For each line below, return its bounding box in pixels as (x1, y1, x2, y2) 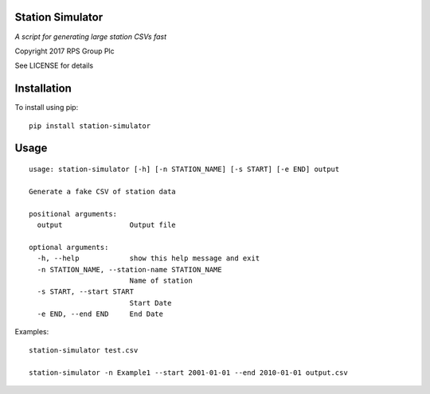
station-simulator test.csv (29, 345, 139, 354)
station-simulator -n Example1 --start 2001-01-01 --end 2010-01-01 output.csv (29, 368, 348, 377)
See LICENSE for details (14, 60, 94, 71)
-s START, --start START (37, 287, 135, 296)
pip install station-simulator (29, 121, 151, 131)
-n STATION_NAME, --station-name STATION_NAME (37, 265, 222, 274)
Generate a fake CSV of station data (29, 187, 177, 196)
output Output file (37, 220, 177, 229)
